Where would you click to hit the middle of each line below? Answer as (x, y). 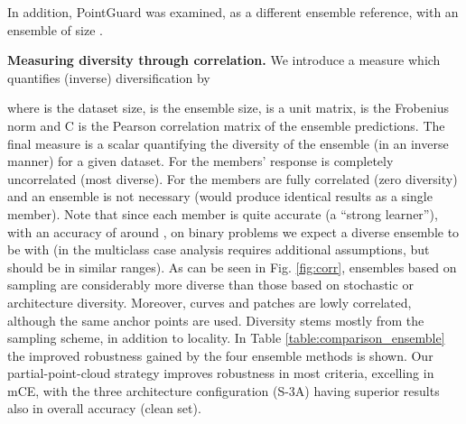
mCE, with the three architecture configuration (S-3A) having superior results (224, 390)
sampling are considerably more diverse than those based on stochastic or (210, 285)
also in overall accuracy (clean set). (104, 408)
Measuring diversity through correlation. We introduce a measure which (224, 60)
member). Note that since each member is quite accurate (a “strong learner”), (223, 213)
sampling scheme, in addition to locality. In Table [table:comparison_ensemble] (226, 338)
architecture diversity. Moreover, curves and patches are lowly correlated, (210, 302)
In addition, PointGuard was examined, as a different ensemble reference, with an (233, 12)
